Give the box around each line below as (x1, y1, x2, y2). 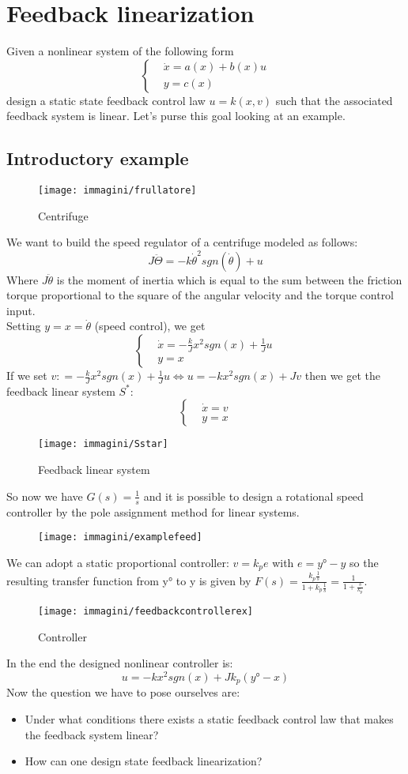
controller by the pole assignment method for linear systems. (6, 503, 300, 520)
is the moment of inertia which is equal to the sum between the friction (56, 271, 402, 287)
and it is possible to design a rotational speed (143, 487, 364, 504)
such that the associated (275, 92, 393, 108)
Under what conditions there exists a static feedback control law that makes (25, 711, 394, 727)
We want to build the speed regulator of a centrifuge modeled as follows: (6, 234, 358, 250)
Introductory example (6, 146, 189, 171)
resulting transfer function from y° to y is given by (6, 572, 251, 588)
